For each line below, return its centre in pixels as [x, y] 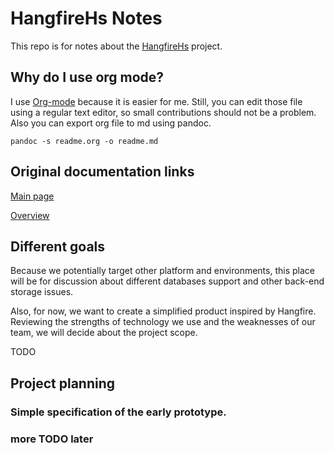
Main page [32, 196]
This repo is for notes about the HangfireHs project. [116, 46]
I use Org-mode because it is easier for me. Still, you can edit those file [156, 101]
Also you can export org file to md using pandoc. [111, 123]
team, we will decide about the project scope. [104, 333]
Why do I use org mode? [87, 77]
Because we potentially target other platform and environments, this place [162, 271]
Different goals [58, 246]
